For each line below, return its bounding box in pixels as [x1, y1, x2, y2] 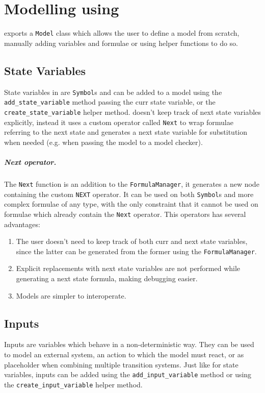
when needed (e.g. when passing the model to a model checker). [4, 136, 203, 147]
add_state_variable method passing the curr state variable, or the [4, 96, 216, 107]
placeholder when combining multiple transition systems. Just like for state [4, 359, 238, 370]
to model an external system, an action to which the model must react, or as [4, 349, 244, 359]
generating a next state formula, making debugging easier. [16, 273, 198, 283]
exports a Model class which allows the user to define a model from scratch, [4, 28, 240, 38]
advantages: [4, 218, 40, 229]
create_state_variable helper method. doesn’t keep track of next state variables [4, 106, 261, 117]
